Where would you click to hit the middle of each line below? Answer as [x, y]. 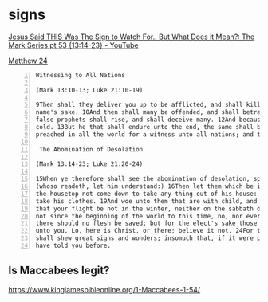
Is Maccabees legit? [59, 271]
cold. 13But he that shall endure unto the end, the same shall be [150, 127]
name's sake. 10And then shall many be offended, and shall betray [150, 112]
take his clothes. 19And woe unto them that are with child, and [146, 201]
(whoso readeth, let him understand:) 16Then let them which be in [150, 186]
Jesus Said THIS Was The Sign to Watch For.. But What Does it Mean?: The [132, 37]
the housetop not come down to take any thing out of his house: [146, 194]
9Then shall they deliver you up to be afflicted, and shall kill [148, 105]
